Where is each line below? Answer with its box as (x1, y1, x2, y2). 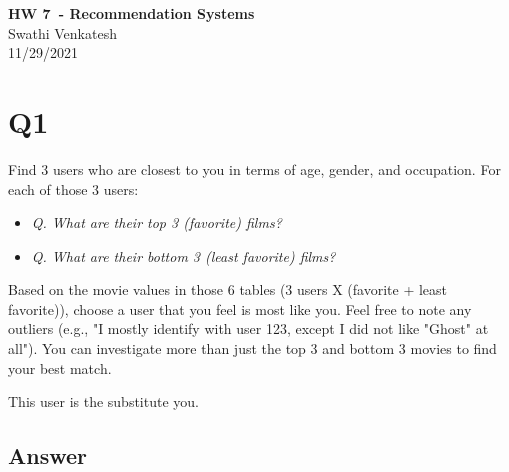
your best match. (8, 357, 112, 378)
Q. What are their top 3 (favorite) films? (31, 212, 282, 233)
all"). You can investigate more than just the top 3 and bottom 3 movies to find (8, 338, 497, 359)
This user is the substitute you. (8, 391, 199, 412)
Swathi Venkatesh (8, 22, 117, 43)
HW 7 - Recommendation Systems (8, 3, 255, 23)
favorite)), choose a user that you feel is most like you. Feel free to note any (8, 298, 472, 319)
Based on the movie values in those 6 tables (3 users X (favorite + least (8, 279, 448, 300)
